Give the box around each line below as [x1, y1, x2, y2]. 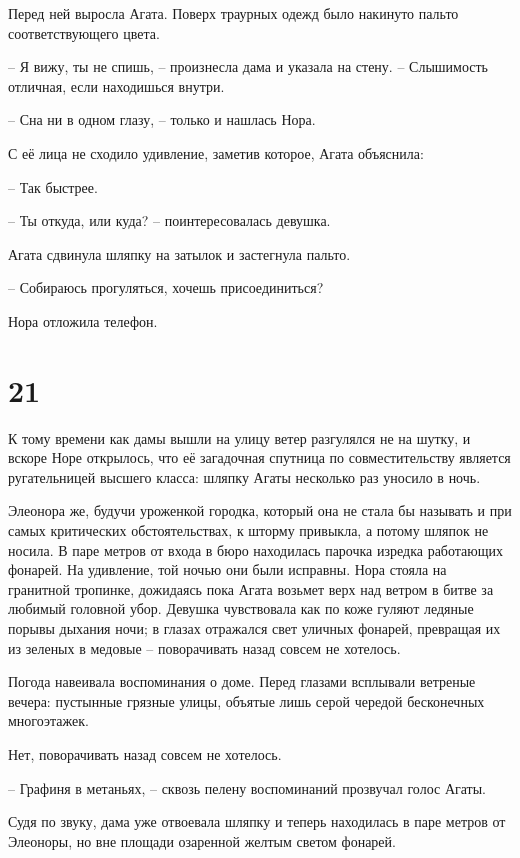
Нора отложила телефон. [8, 310, 158, 331]
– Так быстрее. [8, 176, 98, 197]
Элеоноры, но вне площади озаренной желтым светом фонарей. [8, 830, 396, 851]
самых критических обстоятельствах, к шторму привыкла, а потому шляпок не [8, 520, 489, 541]
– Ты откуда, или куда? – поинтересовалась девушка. [8, 210, 331, 231]
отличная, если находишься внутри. [8, 75, 225, 96]
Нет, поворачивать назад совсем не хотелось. [8, 743, 282, 764]
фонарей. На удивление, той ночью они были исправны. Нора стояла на [8, 559, 447, 580]
